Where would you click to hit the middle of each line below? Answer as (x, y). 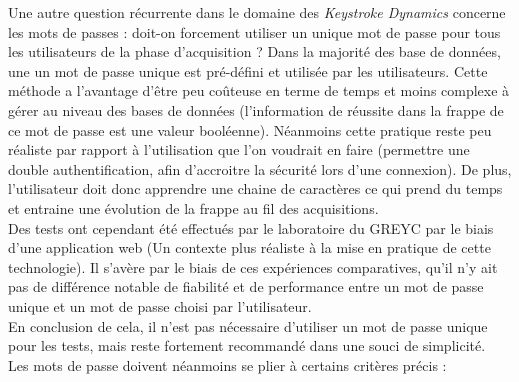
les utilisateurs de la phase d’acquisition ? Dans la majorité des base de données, (254, 51)
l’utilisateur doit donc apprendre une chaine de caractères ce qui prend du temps (255, 188)
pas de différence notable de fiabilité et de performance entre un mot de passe (246, 286)
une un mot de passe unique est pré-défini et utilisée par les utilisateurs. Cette (248, 70)
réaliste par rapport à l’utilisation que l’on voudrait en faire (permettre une (239, 149)
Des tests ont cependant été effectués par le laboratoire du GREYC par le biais (251, 227)
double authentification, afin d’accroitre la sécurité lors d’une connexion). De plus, (260, 168)
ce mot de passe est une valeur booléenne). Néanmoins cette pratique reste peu (250, 129)
